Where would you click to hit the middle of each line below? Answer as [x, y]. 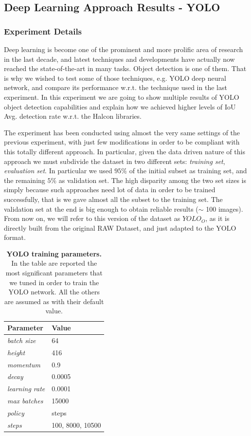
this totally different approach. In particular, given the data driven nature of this [125, 151]
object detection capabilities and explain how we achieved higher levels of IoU [120, 106]
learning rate [26, 389]
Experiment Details [43, 31]
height [16, 352]
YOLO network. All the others [54, 292]
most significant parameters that [54, 273]
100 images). [224, 209]
